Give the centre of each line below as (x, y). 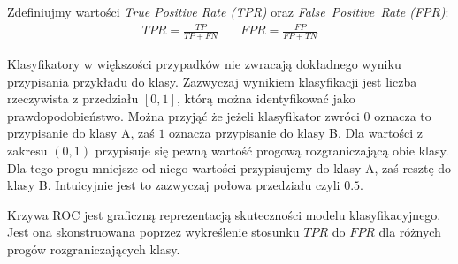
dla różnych (410, 232)
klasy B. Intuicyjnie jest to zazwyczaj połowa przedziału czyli (174, 185)
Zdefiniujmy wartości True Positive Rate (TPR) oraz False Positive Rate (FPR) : (228, 11)
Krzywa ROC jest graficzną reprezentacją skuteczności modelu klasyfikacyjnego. (224, 214)
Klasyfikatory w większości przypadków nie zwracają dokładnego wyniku (204, 63)
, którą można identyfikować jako (266, 98)
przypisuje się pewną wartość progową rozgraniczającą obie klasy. (272, 150)
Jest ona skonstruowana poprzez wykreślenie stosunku (153, 232)
